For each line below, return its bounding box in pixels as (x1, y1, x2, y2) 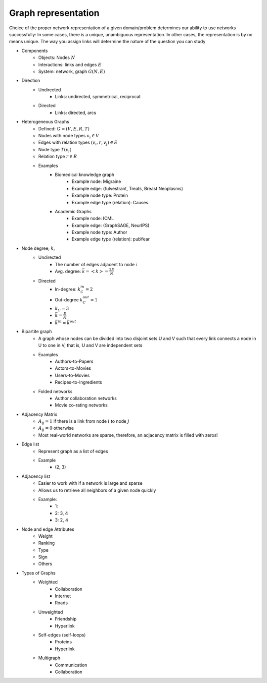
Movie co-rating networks (55, 402, 108, 408)
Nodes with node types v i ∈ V (38, 133, 99, 140)
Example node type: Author (72, 229, 128, 235)
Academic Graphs (55, 208, 91, 214)
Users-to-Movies (55, 372, 90, 378)
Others (38, 561, 52, 567)
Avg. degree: (55, 268, 81, 275)
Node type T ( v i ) (38, 146, 72, 154)
